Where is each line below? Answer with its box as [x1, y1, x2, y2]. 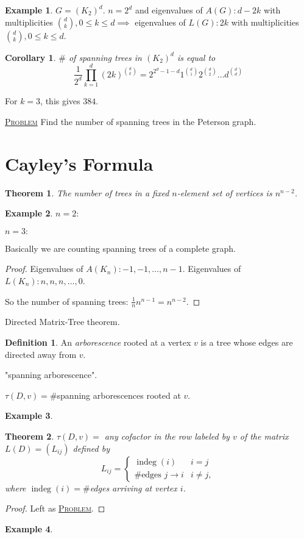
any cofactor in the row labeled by [104, 429, 230, 442]
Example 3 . [5, 409, 53, 422]
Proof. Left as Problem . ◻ [5, 502, 105, 515]
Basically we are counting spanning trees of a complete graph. [5, 241, 236, 254]
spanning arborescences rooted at [57, 388, 181, 401]
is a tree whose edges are [200, 336, 293, 349]
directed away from [5, 348, 77, 360]
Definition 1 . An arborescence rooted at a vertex [5, 336, 191, 349]
